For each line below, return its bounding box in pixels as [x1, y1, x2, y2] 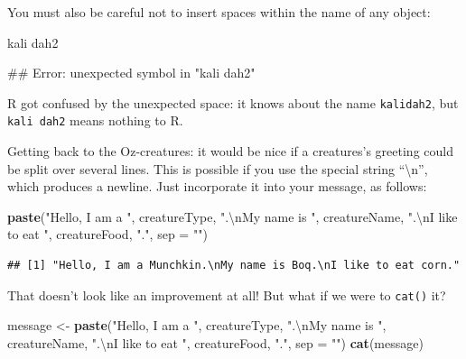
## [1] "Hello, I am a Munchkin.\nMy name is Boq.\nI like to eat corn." [7, 259, 461, 272]
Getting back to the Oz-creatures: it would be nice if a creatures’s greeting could [7, 142, 453, 161]
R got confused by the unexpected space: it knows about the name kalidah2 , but [7, 93, 459, 112]
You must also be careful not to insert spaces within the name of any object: [7, 3, 431, 21]
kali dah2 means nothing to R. [7, 111, 183, 130]
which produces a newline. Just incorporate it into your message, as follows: [7, 177, 427, 196]
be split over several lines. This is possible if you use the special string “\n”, [7, 159, 428, 178]
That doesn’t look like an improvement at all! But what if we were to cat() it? [7, 285, 446, 304]
